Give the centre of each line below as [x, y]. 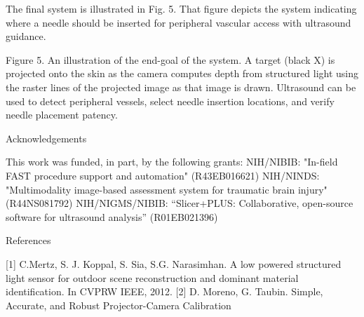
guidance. [26, 36]
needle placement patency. [62, 115]
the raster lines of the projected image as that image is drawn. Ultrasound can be [181, 87]
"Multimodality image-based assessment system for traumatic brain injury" [167, 189]
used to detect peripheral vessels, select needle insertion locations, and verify [170, 101]
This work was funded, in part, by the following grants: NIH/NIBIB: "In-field [172, 162]
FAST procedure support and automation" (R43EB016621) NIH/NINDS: [163, 175]
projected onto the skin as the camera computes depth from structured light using [182, 73]
